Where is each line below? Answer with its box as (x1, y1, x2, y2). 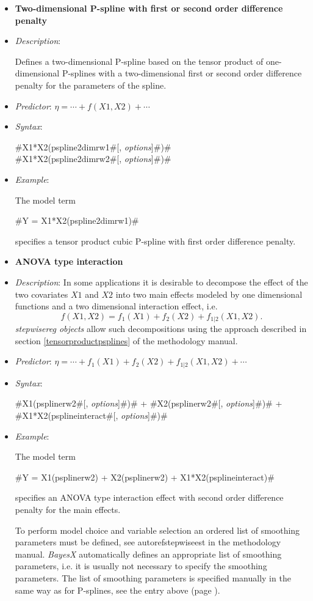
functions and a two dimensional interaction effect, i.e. (15, 300, 218, 312)
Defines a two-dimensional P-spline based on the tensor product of (15, 54, 264, 67)
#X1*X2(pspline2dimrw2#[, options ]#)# (15, 152, 171, 165)
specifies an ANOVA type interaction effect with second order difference (15, 491, 284, 504)
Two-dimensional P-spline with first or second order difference (15, 2, 283, 14)
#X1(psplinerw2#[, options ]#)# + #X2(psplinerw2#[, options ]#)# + (15, 397, 282, 410)
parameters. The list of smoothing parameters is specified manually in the (15, 571, 291, 584)
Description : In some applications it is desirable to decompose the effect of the (15, 275, 308, 288)
